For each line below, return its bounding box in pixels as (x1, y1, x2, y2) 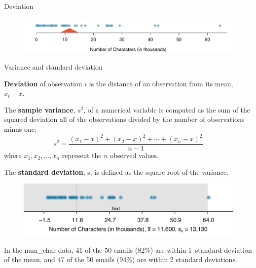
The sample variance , (4, 104, 75, 115)
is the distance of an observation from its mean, (89, 78, 233, 88)
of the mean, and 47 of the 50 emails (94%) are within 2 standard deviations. (4, 254, 237, 265)
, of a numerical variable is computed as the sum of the (83, 104, 251, 115)
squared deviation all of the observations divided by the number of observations (4, 114, 245, 124)
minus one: (4, 123, 37, 134)
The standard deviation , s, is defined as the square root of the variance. (4, 166, 229, 177)
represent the (62, 150, 102, 160)
